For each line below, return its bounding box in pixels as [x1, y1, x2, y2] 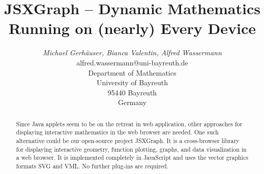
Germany [118, 97, 147, 108]
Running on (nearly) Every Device [8, 18, 256, 39]
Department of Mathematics [88, 67, 177, 78]
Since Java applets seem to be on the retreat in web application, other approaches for [16, 119, 243, 128]
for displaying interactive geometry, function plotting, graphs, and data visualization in [16, 145, 247, 153]
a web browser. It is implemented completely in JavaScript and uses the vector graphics [16, 153, 248, 162]
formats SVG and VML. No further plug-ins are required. [16, 161, 169, 170]
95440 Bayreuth [107, 87, 157, 97]
